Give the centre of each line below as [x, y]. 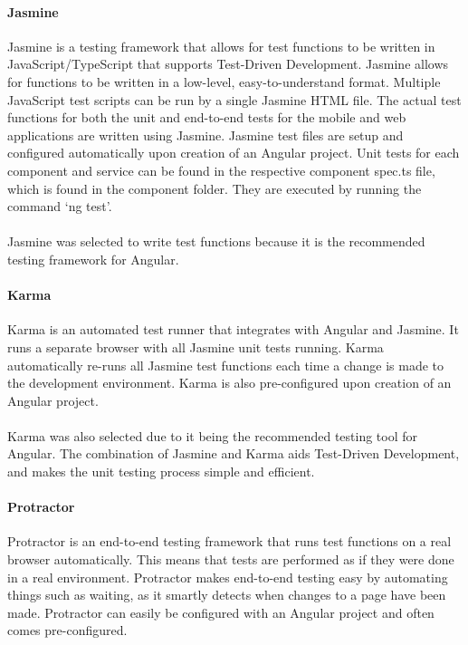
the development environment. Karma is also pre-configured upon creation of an [229, 383]
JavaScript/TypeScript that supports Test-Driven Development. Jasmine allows [228, 64]
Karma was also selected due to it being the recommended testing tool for [213, 435]
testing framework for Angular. [93, 259]
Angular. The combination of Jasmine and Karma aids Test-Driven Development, [234, 453]
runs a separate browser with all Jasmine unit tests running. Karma [196, 347]
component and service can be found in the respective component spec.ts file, [221, 170]
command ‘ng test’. [60, 206]
